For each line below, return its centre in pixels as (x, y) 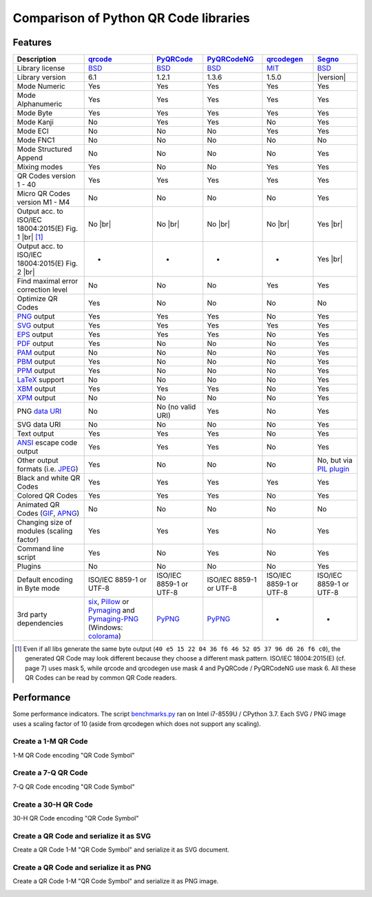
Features (32, 42)
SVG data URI (39, 425)
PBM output (36, 362)
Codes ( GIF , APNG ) (48, 514)
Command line (41, 549)
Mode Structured (44, 150)
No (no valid (176, 407)
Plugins (29, 567)
